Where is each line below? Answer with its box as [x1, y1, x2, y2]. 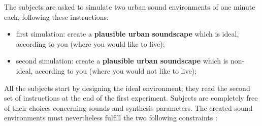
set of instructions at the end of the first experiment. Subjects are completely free [4, 92, 258, 103]
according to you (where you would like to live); [16, 38, 165, 49]
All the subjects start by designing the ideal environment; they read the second [4, 82, 250, 93]
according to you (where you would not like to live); [35, 65, 196, 76]
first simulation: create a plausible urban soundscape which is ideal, [16, 28, 239, 39]
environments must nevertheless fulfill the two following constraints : [4, 112, 217, 123]
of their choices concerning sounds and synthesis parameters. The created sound [4, 102, 253, 113]
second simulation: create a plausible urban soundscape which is [16, 55, 228, 66]
